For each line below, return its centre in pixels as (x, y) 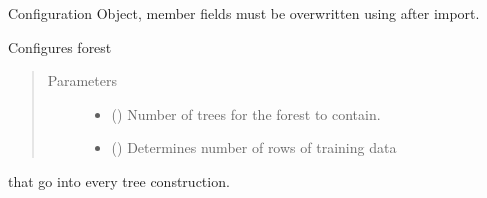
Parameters (82, 80)
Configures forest (60, 46)
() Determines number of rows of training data (254, 147)
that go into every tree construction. (119, 180)
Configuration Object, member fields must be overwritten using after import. (244, 13)
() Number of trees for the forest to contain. (246, 113)
